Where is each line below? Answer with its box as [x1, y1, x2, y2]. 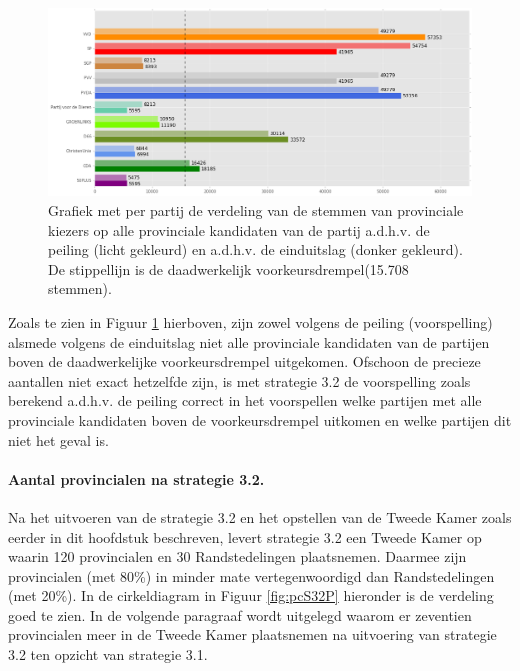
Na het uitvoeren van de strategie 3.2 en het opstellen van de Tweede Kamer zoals [8, 506, 512, 527]
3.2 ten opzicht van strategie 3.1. [8, 644, 208, 665]
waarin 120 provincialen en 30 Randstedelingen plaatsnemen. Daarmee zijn [8, 546, 467, 567]
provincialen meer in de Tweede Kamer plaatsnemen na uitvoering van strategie [8, 624, 497, 645]
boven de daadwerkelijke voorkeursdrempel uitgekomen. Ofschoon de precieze [8, 351, 481, 372]
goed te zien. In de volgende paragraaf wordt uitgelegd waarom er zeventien [8, 604, 472, 625]
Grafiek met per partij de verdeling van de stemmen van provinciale [48, 199, 464, 220]
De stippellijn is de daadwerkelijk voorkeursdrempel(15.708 [48, 258, 409, 279]
